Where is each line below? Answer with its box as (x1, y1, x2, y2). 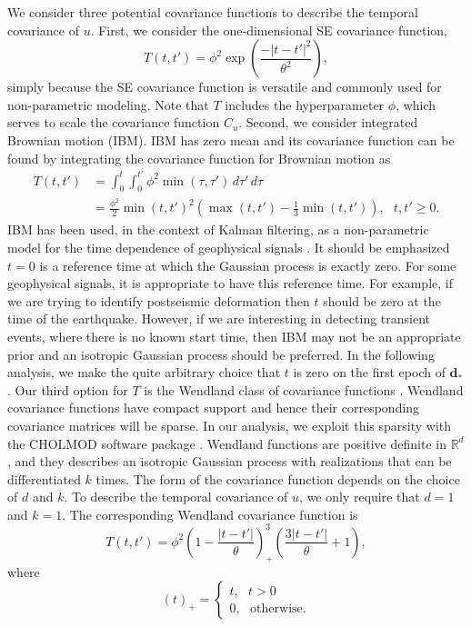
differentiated (7, 469, 81, 488)
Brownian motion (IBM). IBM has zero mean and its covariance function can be (7, 130, 455, 149)
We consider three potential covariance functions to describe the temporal (7, 3, 418, 21)
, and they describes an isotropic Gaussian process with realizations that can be (7, 452, 452, 471)
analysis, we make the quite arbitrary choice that (7, 363, 281, 382)
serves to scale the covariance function (7, 113, 220, 132)
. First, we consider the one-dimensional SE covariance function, (90, 20, 448, 39)
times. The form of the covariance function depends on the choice (95, 469, 460, 488)
